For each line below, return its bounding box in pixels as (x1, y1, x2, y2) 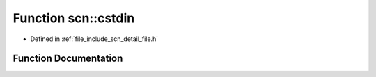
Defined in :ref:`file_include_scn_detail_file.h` (30, 35, 159, 43)
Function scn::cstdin (13, 10, 135, 26)
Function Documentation (13, 53, 123, 65)
